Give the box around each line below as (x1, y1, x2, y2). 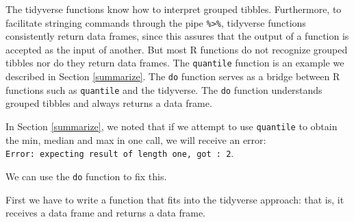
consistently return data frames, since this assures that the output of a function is (5, 29, 349, 43)
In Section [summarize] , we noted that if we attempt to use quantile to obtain (5, 119, 338, 133)
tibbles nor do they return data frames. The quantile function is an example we (5, 56, 344, 70)
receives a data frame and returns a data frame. (5, 206, 205, 220)
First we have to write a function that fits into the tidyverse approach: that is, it (5, 192, 344, 206)
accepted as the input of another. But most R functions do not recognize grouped (5, 42, 348, 56)
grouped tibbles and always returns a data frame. (5, 96, 212, 110)
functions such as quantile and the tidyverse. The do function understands (5, 82, 323, 97)
